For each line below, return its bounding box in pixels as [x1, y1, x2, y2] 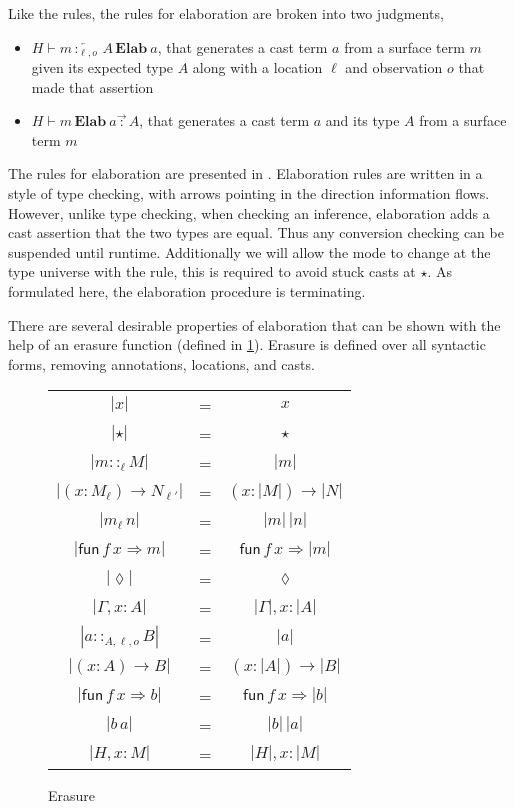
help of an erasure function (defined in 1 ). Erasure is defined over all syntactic [8, 334, 486, 355]
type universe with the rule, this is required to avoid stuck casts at [8, 261, 416, 282]
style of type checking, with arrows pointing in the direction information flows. [8, 183, 490, 204]
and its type [325, 110, 400, 131]
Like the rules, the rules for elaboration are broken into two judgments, [8, 3, 444, 23]
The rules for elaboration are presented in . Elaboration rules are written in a [8, 163, 483, 184]
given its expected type [31, 57, 174, 78]
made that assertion [31, 76, 154, 97]
